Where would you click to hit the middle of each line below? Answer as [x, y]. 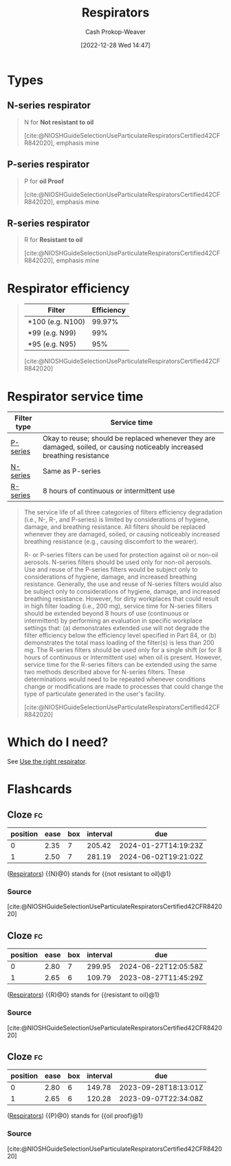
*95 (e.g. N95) [52, 344]
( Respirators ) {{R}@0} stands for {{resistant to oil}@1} [84, 995]
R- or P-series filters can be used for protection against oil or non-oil [121, 555]
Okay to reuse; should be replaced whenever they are [129, 439]
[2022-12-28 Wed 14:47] [115, 45]
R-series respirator [49, 223]
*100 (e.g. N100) [56, 322]
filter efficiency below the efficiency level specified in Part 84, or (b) [120, 636]
